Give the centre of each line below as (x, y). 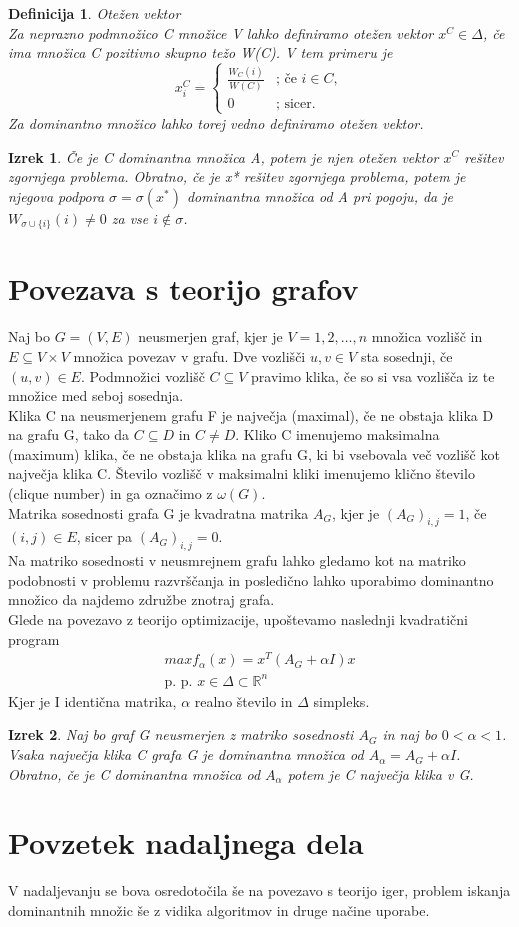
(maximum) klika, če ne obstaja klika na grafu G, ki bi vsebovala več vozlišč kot (254, 453)
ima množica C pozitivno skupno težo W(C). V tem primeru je (200, 52)
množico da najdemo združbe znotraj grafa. (141, 599)
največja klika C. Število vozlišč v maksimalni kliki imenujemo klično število (241, 473)
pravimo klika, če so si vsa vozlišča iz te (373, 375)
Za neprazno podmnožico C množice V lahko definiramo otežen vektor (221, 32)
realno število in (243, 700)
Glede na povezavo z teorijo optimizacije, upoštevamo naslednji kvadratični (238, 619)
